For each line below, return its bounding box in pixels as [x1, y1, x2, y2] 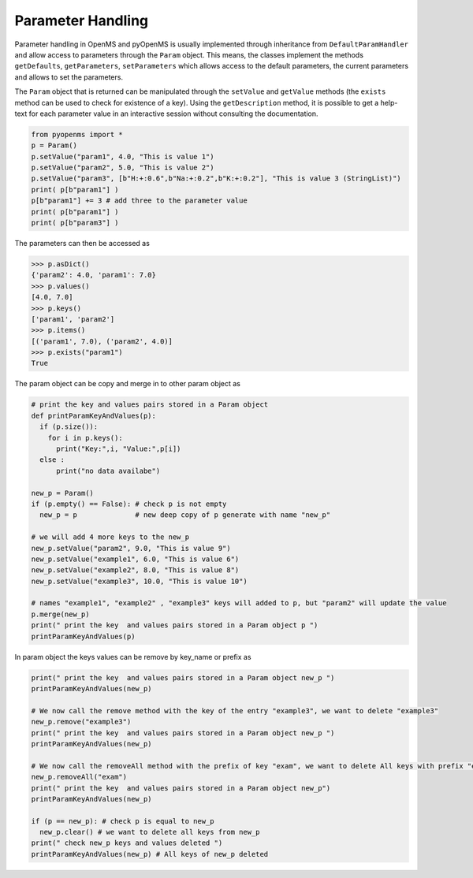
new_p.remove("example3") [31, 717, 132, 727]
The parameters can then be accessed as [14, 238, 150, 247]
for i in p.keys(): [47, 433, 124, 442]
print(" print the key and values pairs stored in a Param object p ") [31, 621, 318, 630]
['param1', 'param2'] [31, 314, 115, 323]
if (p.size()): [39, 422, 99, 431]
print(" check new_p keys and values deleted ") [31, 839, 223, 847]
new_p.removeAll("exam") [31, 772, 128, 782]
